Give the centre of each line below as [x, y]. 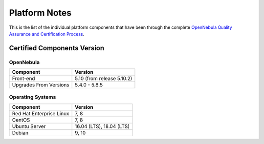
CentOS [21, 120]
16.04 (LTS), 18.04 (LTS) [102, 126]
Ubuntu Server [29, 126]
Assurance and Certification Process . [47, 34]
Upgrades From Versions [41, 85]
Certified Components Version [57, 48]
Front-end [23, 79]
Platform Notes [40, 13]
